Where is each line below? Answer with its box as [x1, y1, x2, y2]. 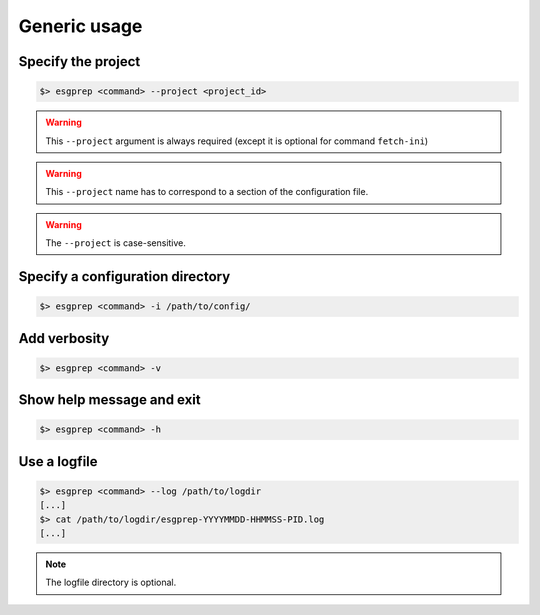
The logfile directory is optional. [45, 576, 177, 589]
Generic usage [18, 15, 143, 37]
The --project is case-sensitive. [45, 237, 187, 249]
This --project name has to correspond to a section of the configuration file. [45, 186, 369, 198]
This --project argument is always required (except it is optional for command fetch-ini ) [45, 135, 429, 147]
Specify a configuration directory [18, 268, 231, 285]
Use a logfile [18, 453, 99, 470]
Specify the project [18, 53, 141, 70]
